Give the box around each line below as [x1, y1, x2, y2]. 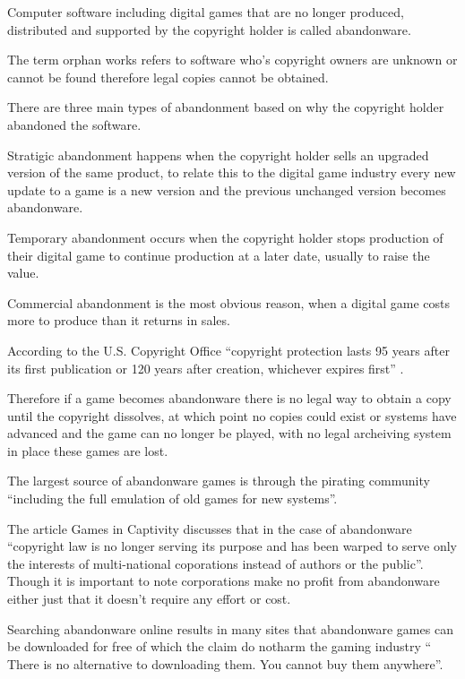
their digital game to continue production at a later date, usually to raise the [7, 245, 430, 264]
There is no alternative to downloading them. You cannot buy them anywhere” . [7, 654, 443, 673]
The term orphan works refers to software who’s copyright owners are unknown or [7, 50, 458, 69]
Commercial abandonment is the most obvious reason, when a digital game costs [7, 293, 450, 312]
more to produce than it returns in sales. [7, 311, 230, 330]
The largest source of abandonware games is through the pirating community [7, 471, 430, 490]
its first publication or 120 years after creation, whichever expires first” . [7, 358, 404, 377]
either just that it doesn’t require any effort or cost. [7, 589, 291, 608]
